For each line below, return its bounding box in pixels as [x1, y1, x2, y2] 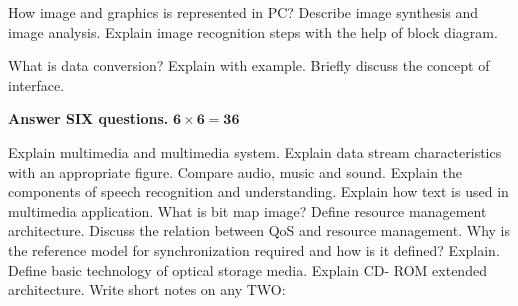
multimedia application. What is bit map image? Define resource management [8, 200, 487, 221]
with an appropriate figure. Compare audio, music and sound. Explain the [8, 161, 463, 182]
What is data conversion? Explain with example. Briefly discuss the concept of [8, 55, 490, 76]
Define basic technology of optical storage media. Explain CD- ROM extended [8, 259, 487, 280]
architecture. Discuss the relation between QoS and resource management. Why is [8, 220, 511, 241]
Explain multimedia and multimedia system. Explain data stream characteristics [8, 141, 502, 162]
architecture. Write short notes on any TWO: [8, 279, 286, 300]
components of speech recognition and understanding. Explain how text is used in [8, 181, 509, 202]
